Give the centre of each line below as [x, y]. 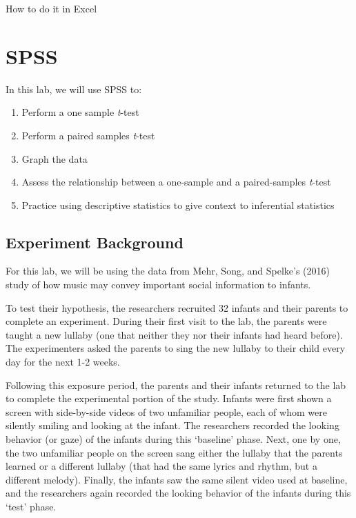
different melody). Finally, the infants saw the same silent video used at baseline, [177, 479]
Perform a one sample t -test [80, 112]
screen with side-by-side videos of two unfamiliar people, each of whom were [166, 411]
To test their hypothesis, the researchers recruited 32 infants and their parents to [177, 307]
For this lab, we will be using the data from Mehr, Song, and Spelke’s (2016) [168, 271]
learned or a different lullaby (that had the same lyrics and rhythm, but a [161, 466]
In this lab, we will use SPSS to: [74, 89]
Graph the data [55, 158]
